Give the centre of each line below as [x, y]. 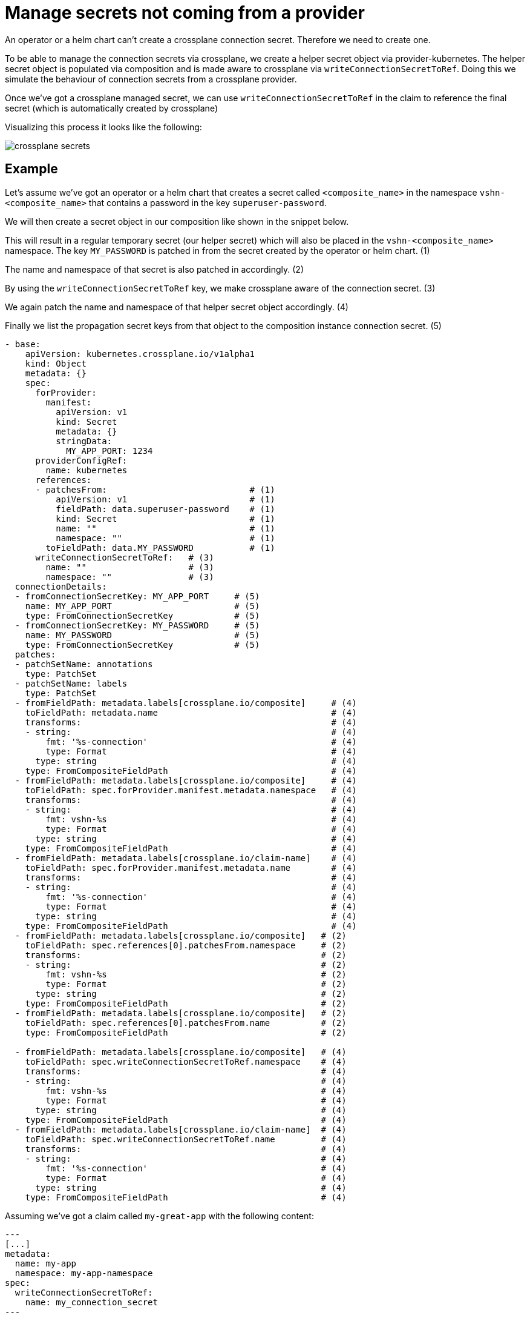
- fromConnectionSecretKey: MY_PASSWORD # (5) [137, 625]
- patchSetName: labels [71, 683]
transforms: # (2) [186, 955]
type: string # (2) [191, 993]
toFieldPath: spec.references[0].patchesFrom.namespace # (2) [186, 945]
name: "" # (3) [130, 567]
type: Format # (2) [196, 984]
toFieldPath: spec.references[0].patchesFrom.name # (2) [186, 1023]
